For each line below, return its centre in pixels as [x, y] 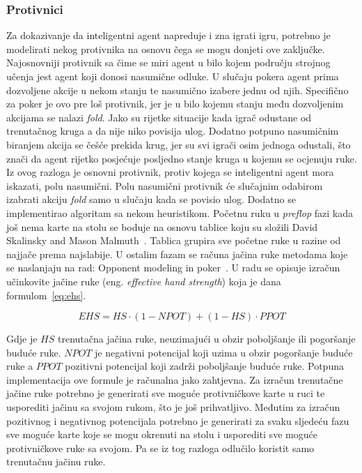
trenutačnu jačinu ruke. [56, 461]
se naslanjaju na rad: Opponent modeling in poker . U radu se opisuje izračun [173, 268]
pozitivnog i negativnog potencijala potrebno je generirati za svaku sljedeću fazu [178, 420]
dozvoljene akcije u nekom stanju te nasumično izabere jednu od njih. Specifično [178, 90]
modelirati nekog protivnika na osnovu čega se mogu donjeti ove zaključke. [166, 48]
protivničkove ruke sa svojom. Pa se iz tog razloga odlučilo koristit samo [160, 448]
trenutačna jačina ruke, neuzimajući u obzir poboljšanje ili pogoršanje [207, 339]
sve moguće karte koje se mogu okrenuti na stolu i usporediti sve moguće [162, 434]
